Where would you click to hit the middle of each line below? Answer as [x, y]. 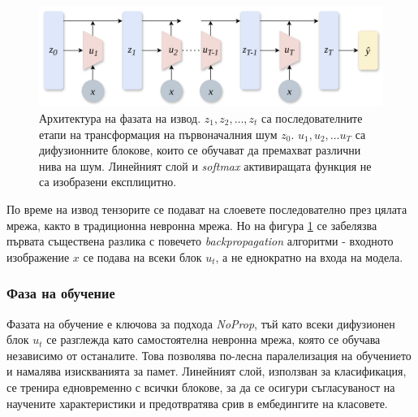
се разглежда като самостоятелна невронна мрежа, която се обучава [213, 339]
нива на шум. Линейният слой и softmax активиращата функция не [205, 165]
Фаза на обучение [61, 293]
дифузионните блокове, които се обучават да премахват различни [200, 150]
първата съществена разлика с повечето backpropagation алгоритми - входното [200, 241]
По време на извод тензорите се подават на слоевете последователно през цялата [207, 208]
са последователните [312, 117]
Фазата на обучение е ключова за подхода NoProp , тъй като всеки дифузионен [201, 323]
